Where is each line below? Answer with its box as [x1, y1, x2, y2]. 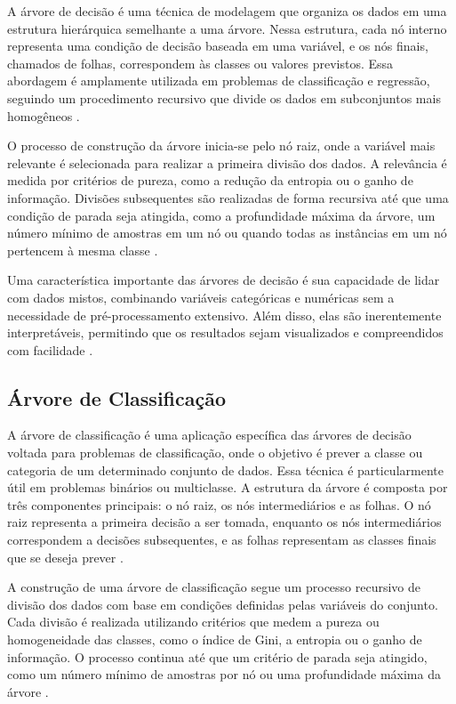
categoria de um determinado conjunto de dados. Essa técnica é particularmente [7, 460, 444, 479]
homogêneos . [7, 106, 80, 125]
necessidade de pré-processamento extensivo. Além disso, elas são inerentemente [7, 305, 442, 324]
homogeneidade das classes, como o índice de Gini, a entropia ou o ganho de [7, 630, 422, 649]
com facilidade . [7, 340, 93, 359]
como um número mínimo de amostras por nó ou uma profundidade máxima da [7, 665, 441, 684]
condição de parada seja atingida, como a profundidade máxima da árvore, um [7, 206, 436, 224]
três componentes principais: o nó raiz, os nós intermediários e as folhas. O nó [7, 495, 431, 514]
